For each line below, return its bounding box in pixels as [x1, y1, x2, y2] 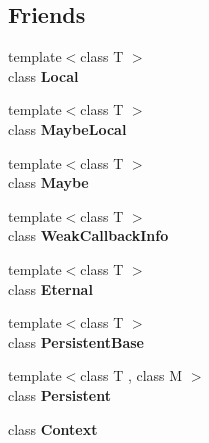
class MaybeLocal [8, 118, 127, 139]
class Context [8, 418, 98, 439]
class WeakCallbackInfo [8, 225, 169, 246]
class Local [8, 65, 79, 86]
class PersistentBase [8, 331, 144, 352]
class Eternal [8, 278, 93, 299]
